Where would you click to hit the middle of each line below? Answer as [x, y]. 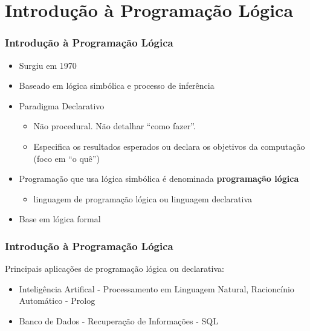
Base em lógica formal [60, 219]
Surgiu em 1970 [48, 65]
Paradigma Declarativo [62, 105]
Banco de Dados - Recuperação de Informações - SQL [118, 320]
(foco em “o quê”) [66, 158]
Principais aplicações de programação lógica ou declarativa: [115, 268]
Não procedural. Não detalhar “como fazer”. [115, 126]
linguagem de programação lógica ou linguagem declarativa [143, 198]
